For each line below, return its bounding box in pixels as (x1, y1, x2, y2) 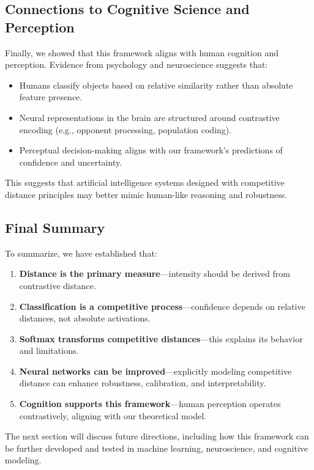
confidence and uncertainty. (19, 155, 122, 168)
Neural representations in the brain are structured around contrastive (19, 111, 280, 123)
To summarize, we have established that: (5, 246, 157, 259)
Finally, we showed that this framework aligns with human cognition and (5, 46, 278, 59)
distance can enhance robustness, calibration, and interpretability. (19, 376, 266, 389)
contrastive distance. (19, 279, 96, 292)
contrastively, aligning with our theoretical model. (19, 409, 206, 422)
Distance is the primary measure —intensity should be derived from (19, 267, 290, 280)
